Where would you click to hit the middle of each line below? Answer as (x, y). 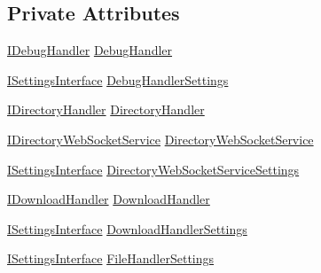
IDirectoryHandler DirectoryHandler (106, 109)
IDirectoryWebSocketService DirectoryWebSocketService (160, 139)
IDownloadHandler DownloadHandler (109, 199)
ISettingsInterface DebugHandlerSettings (118, 79)
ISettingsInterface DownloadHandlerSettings (127, 228)
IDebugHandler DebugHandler (90, 50)
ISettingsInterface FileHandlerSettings (111, 258)
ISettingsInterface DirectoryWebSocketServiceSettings (153, 169)
